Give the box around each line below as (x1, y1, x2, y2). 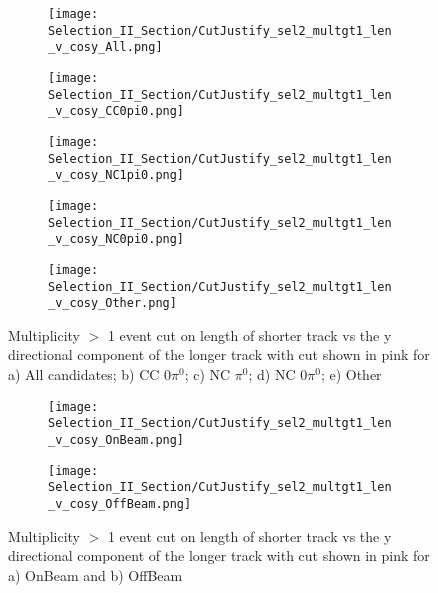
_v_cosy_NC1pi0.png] (48, 168, 185, 183)
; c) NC (184, 364, 231, 385)
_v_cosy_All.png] (48, 40, 163, 55)
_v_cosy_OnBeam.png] (48, 432, 185, 447)
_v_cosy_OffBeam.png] (48, 496, 192, 511)
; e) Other (320, 364, 382, 385)
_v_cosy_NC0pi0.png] (48, 232, 185, 247)
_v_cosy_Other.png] (48, 296, 177, 311)
